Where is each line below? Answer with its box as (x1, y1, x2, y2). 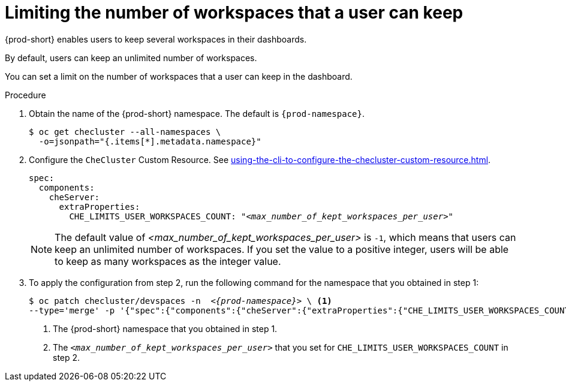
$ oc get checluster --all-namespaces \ (29, 126, 221, 137)
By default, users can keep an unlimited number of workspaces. (5, 52, 257, 63)
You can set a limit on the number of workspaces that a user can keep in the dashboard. (5, 71, 353, 82)
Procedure (5, 89, 46, 100)
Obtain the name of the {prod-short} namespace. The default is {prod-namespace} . (29, 108, 365, 119)
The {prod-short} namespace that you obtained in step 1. (53, 323, 278, 334)
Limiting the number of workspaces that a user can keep (5, 2, 463, 23)
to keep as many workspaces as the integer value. (55, 255, 281, 267)
